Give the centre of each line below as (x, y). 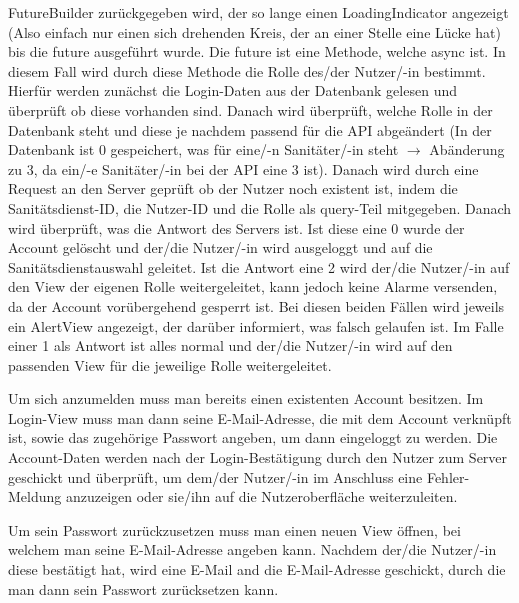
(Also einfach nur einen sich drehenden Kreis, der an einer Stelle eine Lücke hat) (254, 31)
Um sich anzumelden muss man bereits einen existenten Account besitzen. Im (246, 398)
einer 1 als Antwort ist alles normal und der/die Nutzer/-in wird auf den (230, 345)
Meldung (35, 496)
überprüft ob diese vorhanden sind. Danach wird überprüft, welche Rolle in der (250, 109)
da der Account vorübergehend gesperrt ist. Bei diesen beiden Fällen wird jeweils (256, 305)
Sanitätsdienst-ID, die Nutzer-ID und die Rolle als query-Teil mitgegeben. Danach (260, 207)
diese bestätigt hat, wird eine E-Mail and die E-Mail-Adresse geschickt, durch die (257, 569)
